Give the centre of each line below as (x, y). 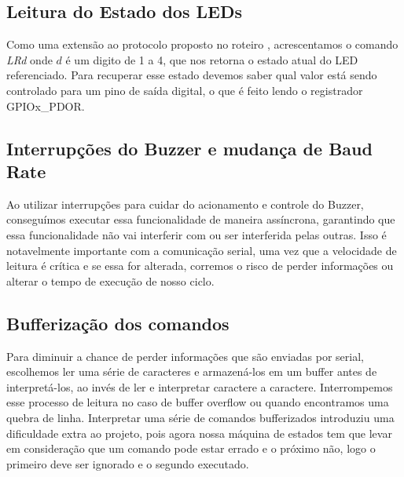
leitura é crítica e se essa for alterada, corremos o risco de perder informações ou (200, 266)
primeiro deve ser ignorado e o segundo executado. (128, 463)
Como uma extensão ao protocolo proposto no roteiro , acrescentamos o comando (202, 44)
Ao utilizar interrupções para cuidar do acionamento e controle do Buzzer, (185, 204)
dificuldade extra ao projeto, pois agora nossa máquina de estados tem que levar (199, 433)
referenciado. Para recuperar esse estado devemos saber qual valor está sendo (192, 75)
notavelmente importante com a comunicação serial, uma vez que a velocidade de (202, 250)
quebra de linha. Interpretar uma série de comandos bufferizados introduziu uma (200, 417)
